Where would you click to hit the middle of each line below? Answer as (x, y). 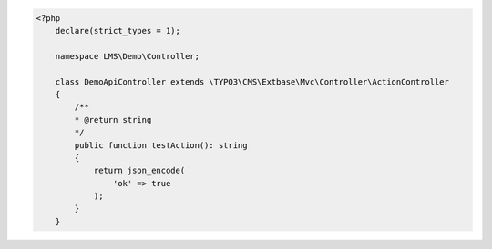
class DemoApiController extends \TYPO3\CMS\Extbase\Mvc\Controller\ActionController (252, 81)
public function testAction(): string (161, 145)
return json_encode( (139, 171)
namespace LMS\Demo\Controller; (128, 56)
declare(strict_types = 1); (118, 30)
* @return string (113, 120)
